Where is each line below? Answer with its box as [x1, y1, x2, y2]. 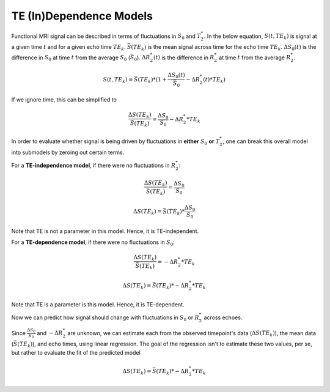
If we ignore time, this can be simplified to [11, 95, 117, 103]
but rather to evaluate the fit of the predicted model [11, 349, 141, 356]
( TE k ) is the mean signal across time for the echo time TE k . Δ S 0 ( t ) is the [131, 43, 317, 52]
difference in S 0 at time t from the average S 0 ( [11, 54, 131, 62]
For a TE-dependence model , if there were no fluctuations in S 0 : [11, 239, 175, 247]
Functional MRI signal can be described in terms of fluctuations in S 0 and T [11, 32, 201, 41]
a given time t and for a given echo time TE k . [11, 43, 126, 52]
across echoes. [204, 314, 243, 321]
